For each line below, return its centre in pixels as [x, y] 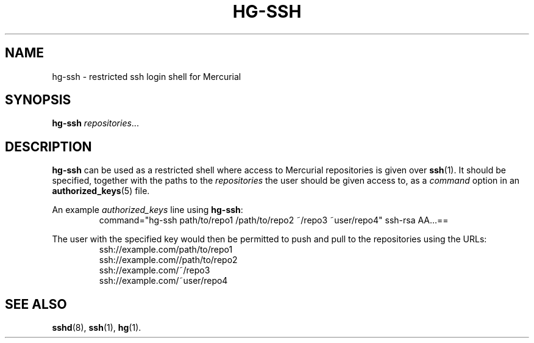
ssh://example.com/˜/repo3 [155, 270]
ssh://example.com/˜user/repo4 [163, 281]
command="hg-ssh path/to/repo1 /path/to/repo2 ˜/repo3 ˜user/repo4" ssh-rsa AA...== [274, 220]
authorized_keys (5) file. [101, 191]
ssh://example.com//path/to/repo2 [168, 260]
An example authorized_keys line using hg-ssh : [148, 210]
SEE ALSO [36, 304]
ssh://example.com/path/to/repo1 [166, 250]
